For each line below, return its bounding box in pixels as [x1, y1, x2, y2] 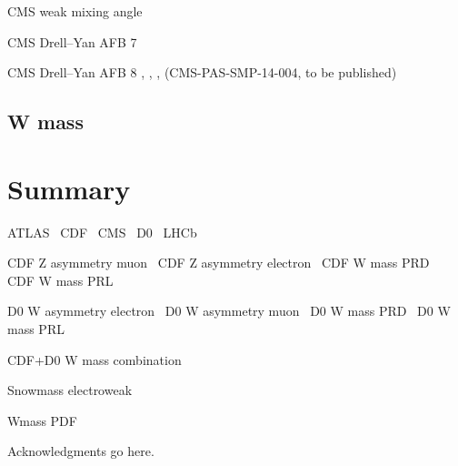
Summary [7, 169, 131, 207]
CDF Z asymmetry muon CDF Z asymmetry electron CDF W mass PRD [7, 253, 430, 272]
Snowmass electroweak [7, 380, 133, 400]
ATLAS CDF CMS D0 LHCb [7, 222, 197, 241]
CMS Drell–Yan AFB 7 [7, 32, 137, 51]
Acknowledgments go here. [7, 441, 154, 461]
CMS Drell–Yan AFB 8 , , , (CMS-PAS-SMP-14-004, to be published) [7, 63, 397, 82]
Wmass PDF [7, 410, 77, 430]
